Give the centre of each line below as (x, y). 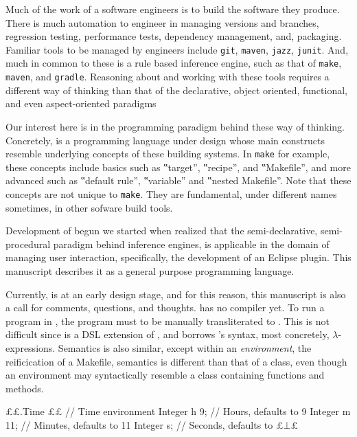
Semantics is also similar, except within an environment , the (185, 347)
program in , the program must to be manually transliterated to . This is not (168, 321)
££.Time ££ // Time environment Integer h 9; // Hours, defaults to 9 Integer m (178, 411)
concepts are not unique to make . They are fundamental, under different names (171, 193)
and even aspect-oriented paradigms (81, 103)
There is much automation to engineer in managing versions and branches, (162, 22)
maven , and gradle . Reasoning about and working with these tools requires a (168, 77)
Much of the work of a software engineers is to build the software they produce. (173, 9)
